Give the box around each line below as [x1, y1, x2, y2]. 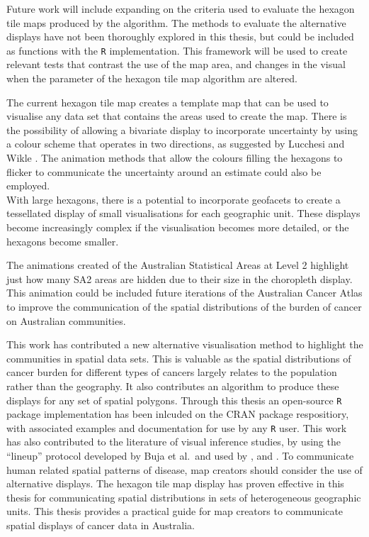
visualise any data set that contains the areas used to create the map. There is [6, 109, 347, 123]
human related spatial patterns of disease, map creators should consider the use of [6, 462, 363, 477]
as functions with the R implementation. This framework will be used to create [6, 43, 348, 57]
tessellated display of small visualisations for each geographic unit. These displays [6, 206, 361, 221]
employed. [6, 178, 50, 193]
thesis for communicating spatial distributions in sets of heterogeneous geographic [6, 489, 361, 504]
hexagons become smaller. [6, 233, 119, 248]
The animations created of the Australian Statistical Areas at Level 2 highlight [6, 258, 349, 272]
